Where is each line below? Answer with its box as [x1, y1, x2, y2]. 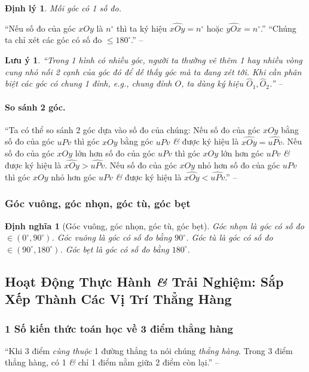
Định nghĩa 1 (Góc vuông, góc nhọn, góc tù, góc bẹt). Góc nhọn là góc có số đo [5, 219, 304, 232]
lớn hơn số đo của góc [75, 147, 155, 159]
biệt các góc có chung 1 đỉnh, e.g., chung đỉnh [5, 77, 172, 90]
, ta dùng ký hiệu [181, 77, 243, 90]
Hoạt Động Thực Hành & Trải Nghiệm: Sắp [5, 272, 284, 290]
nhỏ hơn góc [51, 170, 96, 183]
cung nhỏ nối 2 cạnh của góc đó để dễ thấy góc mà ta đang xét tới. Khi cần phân [5, 65, 302, 78]
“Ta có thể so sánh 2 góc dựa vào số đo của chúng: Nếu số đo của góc [5, 123, 261, 136]
